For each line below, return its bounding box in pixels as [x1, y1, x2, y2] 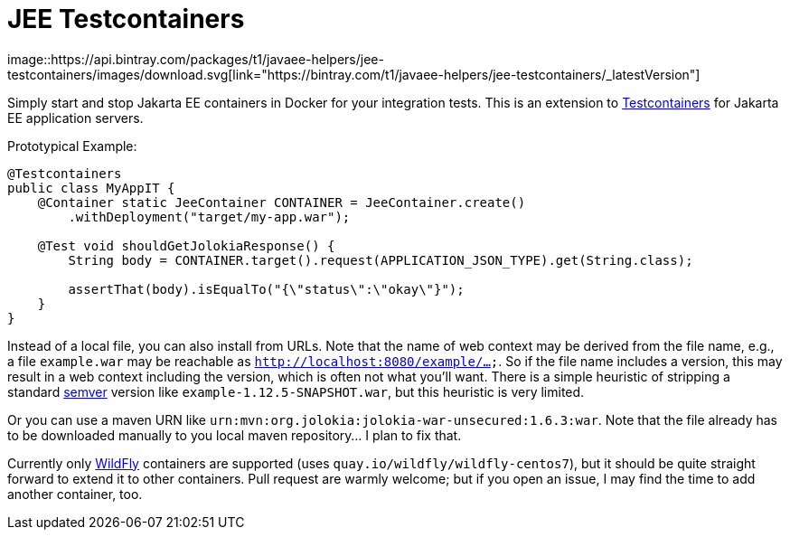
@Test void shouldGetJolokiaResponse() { [37, 238, 335, 253]
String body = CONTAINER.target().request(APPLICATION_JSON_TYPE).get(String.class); [68, 252, 693, 268]
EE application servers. [7, 109, 144, 126]
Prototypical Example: [7, 137, 137, 154]
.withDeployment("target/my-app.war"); [68, 209, 351, 224]
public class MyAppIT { [7, 180, 175, 195]
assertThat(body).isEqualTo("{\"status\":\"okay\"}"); [68, 281, 465, 297]
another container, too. [7, 485, 143, 502]
